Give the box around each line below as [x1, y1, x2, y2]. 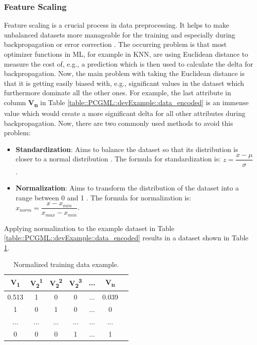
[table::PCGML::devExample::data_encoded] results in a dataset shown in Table [4, 232, 249, 243]
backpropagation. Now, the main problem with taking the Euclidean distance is [4, 68, 245, 78]
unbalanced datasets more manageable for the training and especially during [4, 29, 235, 39]
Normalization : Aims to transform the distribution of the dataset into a [15, 183, 239, 193]
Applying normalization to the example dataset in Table [4, 223, 174, 233]
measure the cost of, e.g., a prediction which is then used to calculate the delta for [4, 58, 253, 69]
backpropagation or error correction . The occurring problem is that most [4, 39, 227, 49]
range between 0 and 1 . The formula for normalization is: [15, 192, 191, 202]
